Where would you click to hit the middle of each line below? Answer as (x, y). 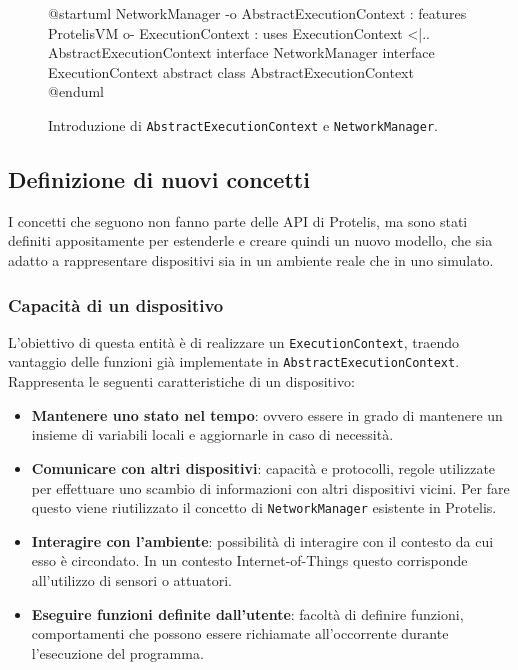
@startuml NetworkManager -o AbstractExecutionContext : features (257, 13)
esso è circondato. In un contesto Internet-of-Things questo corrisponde (249, 560)
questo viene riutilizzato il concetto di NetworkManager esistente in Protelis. (264, 507)
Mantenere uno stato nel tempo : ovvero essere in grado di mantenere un (267, 414)
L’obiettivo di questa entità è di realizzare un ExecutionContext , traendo (233, 341)
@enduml (76, 91)
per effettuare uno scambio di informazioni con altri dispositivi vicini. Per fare (270, 487)
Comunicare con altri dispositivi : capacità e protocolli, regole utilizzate (263, 467)
